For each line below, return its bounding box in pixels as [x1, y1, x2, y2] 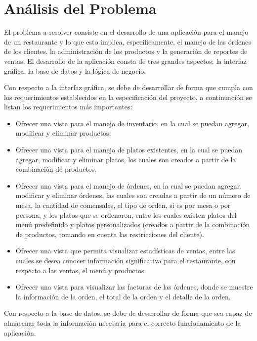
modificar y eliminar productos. [15, 128, 111, 138]
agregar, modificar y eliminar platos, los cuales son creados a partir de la [15, 154, 236, 164]
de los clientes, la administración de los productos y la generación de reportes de [4, 46, 248, 56]
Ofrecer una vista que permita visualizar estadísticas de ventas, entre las [15, 245, 235, 256]
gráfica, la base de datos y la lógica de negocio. [4, 65, 146, 76]
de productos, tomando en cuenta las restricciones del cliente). [15, 229, 204, 239]
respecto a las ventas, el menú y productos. [15, 265, 146, 275]
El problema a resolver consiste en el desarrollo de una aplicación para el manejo [4, 27, 249, 37]
